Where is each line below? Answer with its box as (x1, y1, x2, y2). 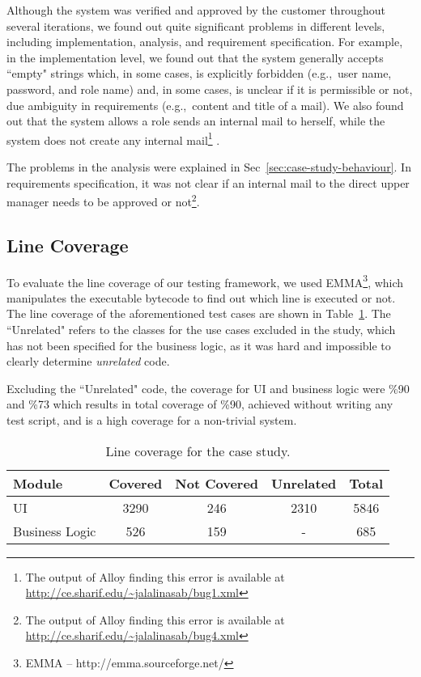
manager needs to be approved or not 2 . (6, 191, 200, 209)
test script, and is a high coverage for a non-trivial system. (6, 412, 297, 429)
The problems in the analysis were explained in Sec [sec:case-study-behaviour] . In (6, 159, 411, 175)
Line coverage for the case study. (105, 441, 291, 460)
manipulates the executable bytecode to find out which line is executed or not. (6, 289, 396, 306)
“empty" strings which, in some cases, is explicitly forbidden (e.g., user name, (6, 65, 392, 82)
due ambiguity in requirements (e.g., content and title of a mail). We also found (6, 96, 404, 113)
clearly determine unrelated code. (6, 353, 170, 370)
